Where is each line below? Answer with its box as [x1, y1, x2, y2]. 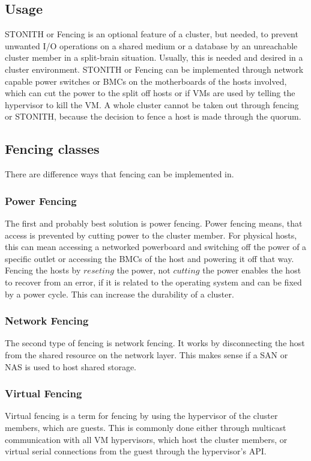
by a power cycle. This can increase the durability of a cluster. [5, 287, 234, 300]
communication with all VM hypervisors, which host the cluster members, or [5, 433, 288, 445]
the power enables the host [202, 264, 301, 276]
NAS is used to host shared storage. [5, 360, 137, 373]
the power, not [116, 264, 171, 276]
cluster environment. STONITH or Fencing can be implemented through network [5, 63, 304, 75]
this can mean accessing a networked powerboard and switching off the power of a [5, 240, 307, 253]
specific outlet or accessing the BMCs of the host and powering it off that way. [5, 252, 294, 264]
